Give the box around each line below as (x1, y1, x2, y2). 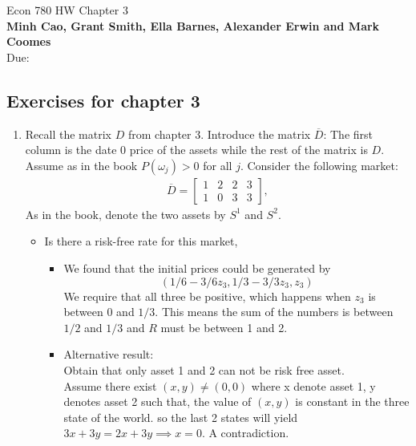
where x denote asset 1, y (251, 377, 376, 394)
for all (203, 156, 232, 173)
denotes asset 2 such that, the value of (63, 393, 252, 410)
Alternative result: (63, 346, 154, 363)
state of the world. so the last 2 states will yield (63, 408, 298, 425)
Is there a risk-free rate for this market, (44, 233, 238, 249)
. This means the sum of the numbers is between (155, 303, 394, 320)
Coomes (6, 33, 51, 50)
